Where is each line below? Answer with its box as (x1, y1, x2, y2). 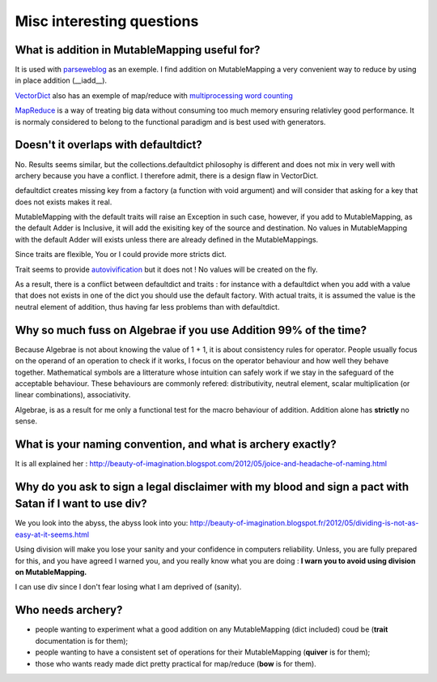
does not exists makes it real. (15, 197, 112, 207)
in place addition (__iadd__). (15, 75, 108, 85)
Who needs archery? (15, 603, 123, 617)
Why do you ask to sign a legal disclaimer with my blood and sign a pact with (15, 479, 409, 494)
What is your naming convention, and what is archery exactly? (15, 437, 337, 451)
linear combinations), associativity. (15, 390, 131, 400)
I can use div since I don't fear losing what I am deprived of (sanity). (15, 582, 242, 592)
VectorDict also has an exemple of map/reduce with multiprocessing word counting (15, 90, 293, 101)
